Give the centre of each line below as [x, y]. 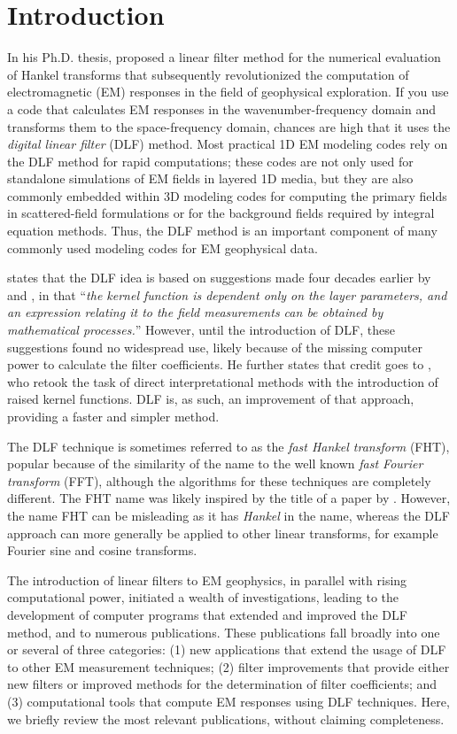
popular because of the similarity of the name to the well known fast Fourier [215, 464]
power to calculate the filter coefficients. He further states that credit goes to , [219, 364]
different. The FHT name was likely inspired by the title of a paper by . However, [229, 498]
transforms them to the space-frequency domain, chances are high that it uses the [229, 126]
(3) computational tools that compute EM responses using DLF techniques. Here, [228, 701]
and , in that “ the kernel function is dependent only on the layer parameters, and [227, 294]
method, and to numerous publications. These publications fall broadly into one [224, 632]
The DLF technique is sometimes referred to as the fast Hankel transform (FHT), [228, 446]
